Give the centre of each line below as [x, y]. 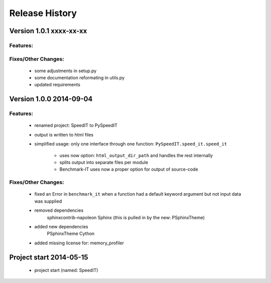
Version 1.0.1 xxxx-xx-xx [48, 31]
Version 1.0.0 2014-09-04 [51, 99]
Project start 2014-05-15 [49, 257]
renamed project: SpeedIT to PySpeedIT [76, 125]
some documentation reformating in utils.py [80, 78]
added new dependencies [61, 226]
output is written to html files [64, 134]
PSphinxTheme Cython [71, 234]
